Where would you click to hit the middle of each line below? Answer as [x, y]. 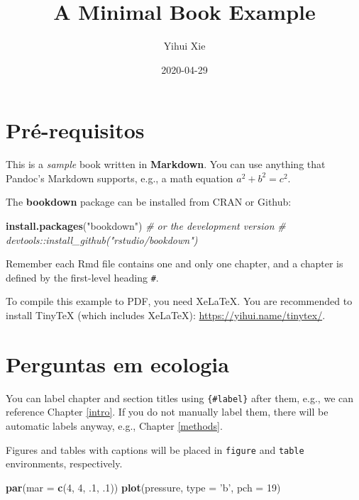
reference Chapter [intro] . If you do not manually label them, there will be [167, 412]
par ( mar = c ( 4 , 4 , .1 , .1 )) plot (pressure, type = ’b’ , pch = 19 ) [143, 487]
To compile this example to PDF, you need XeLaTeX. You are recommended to [179, 301]
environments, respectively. [64, 463]
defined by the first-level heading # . [82, 277]
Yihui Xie [184, 46]
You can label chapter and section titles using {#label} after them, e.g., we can [180, 398]
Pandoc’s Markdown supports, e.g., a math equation [120, 178]
